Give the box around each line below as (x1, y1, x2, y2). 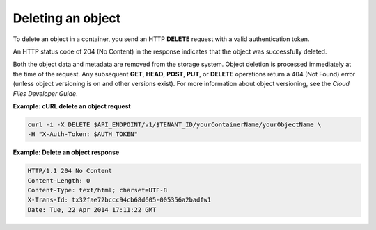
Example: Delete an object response (13, 148, 120, 156)
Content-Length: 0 (27, 176, 91, 184)
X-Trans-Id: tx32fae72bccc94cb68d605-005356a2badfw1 (27, 196, 212, 204)
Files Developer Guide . (13, 89, 78, 97)
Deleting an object (13, 10, 121, 26)
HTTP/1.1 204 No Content (27, 167, 113, 175)
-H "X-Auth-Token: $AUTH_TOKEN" (27, 131, 139, 138)
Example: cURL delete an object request (13, 101, 132, 110)
